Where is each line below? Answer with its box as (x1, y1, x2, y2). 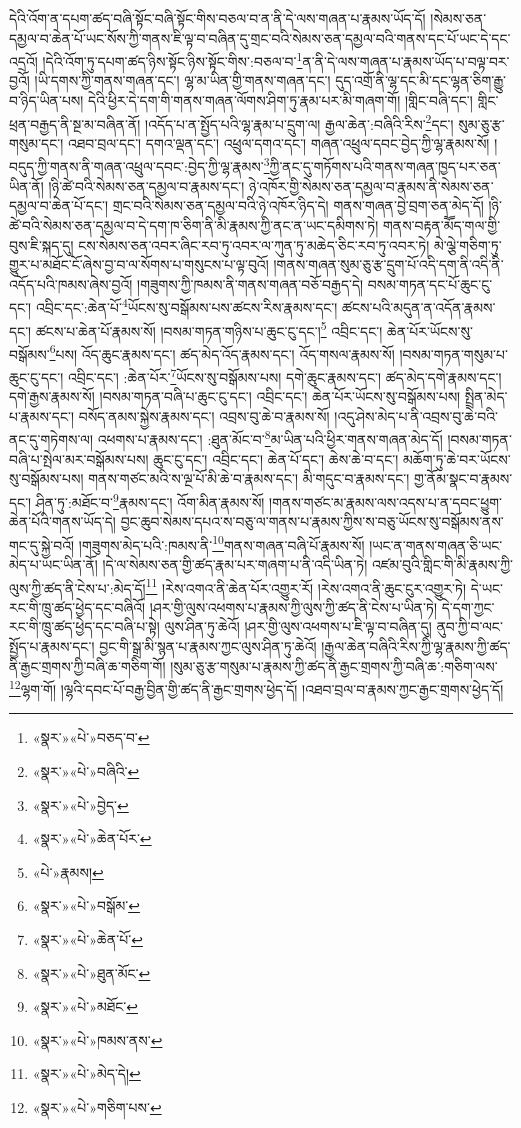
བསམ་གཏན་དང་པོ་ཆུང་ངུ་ (367, 273, 493, 294)
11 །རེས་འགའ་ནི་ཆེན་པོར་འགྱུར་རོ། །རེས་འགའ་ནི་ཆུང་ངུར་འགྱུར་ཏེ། (145, 574, 467, 598)
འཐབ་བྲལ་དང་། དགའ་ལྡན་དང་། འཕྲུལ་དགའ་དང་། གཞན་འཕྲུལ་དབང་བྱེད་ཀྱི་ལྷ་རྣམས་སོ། (67, 132, 490, 153)
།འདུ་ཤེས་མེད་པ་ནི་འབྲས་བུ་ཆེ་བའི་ (334, 405, 498, 426)
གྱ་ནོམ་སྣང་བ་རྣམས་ (414, 468, 513, 489)
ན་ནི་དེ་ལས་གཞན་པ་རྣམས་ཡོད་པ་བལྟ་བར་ (302, 50, 510, 71)
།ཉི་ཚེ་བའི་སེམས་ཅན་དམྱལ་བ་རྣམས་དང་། (48, 175, 245, 196)
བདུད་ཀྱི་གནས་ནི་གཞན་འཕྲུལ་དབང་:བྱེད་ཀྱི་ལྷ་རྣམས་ (9, 156, 264, 177)
